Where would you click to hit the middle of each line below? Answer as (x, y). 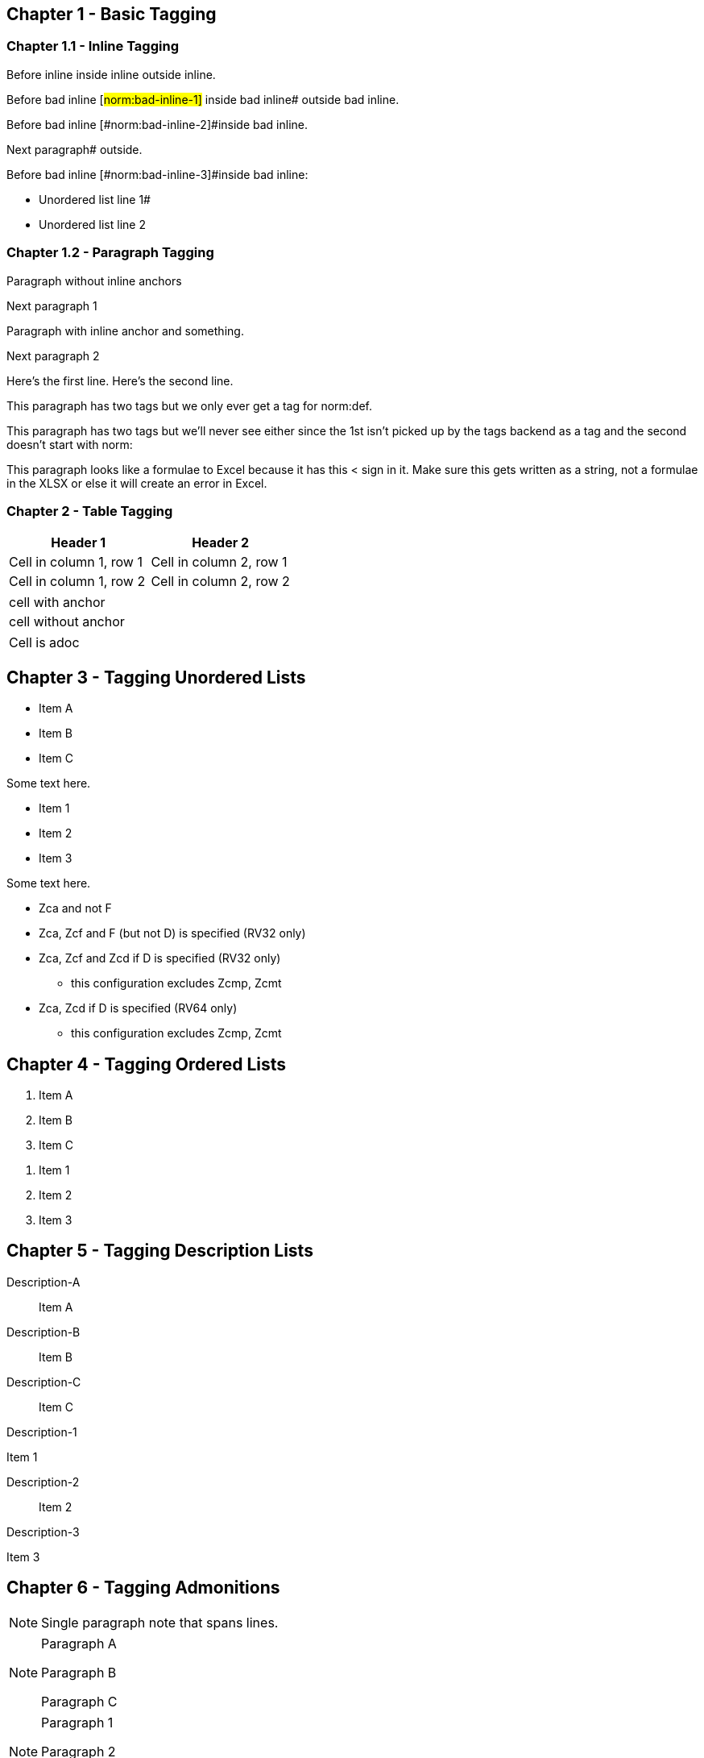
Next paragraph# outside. (75, 149)
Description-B (43, 1332)
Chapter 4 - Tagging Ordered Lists (147, 1064)
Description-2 (43, 1482)
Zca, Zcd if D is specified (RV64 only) (138, 1008)
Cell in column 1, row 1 (76, 562)
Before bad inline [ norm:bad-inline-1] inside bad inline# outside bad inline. (203, 99)
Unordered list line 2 (92, 224)
